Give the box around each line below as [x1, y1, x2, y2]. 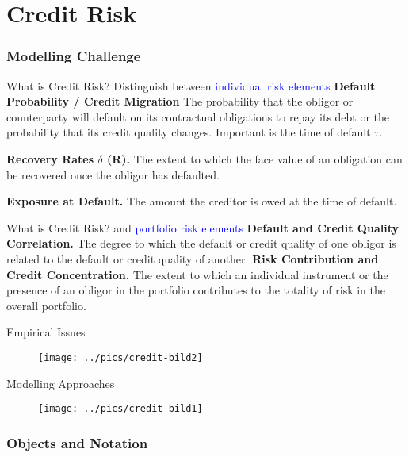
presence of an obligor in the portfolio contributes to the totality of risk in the [6, 282, 386, 298]
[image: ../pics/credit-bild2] [38, 351, 203, 363]
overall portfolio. [6, 297, 86, 313]
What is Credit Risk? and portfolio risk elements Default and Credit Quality [6, 219, 399, 236]
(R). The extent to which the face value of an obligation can [106, 150, 403, 167]
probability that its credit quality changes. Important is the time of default [6, 124, 371, 140]
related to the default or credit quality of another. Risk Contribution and [6, 250, 379, 267]
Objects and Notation [6, 432, 148, 452]
